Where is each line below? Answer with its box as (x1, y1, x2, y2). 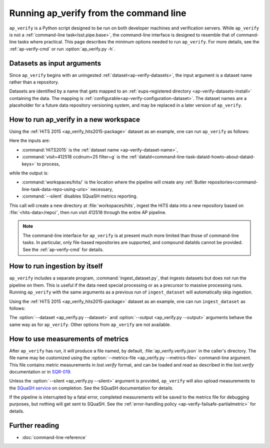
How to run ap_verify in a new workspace (9, 115, 140, 123)
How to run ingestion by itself (9, 262, 103, 270)
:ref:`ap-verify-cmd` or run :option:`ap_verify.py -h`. (9, 45, 115, 52)
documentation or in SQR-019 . (9, 368, 72, 374)
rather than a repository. (9, 79, 59, 85)
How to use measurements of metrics (9, 334, 129, 343)
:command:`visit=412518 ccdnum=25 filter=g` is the (21, 154, 128, 160)
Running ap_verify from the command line (9, 7, 187, 18)
